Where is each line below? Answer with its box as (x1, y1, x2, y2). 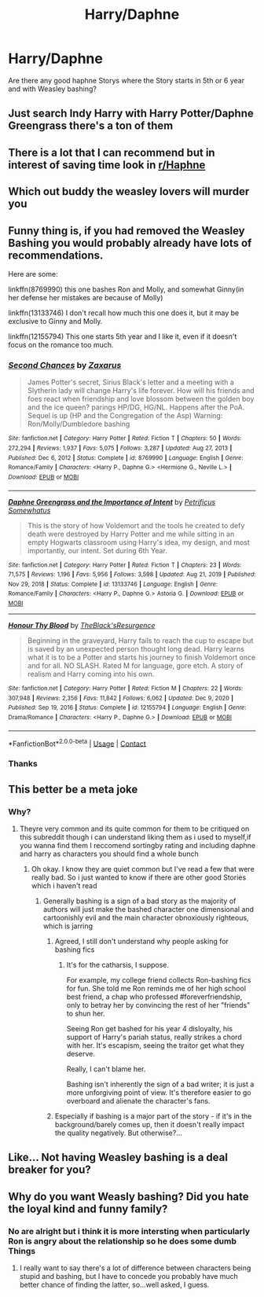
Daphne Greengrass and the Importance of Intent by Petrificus (8, 497, 216, 506)
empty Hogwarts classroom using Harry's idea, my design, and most (27, 537, 250, 547)
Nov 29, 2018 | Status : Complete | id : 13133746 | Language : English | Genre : (8, 580, 218, 588)
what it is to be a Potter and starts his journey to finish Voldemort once (27, 652, 256, 662)
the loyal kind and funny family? (8, 1202, 168, 1215)
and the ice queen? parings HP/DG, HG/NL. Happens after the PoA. (27, 402, 245, 412)
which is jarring (42, 921, 93, 931)
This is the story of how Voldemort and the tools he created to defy (27, 520, 245, 530)
